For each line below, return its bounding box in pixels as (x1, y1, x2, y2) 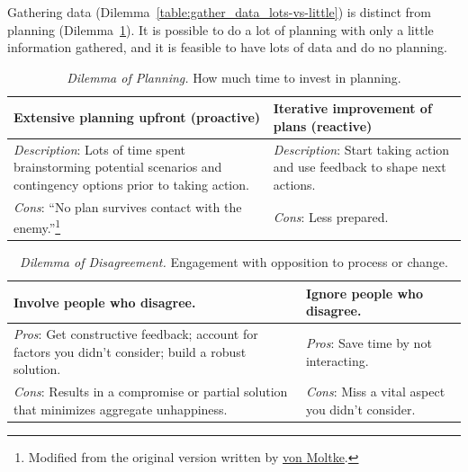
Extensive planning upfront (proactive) (13, 108, 261, 127)
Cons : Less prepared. (273, 208, 389, 227)
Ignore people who (305, 283, 424, 302)
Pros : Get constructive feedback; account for (13, 325, 258, 343)
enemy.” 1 (13, 216, 61, 237)
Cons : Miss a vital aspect (305, 382, 445, 401)
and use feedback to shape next (273, 157, 446, 176)
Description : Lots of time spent (13, 139, 186, 158)
